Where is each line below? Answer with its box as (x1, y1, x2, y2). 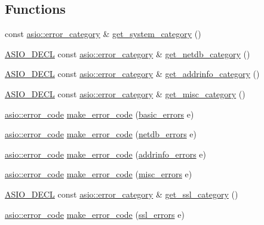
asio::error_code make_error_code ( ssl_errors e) (5, 208, 185, 220)
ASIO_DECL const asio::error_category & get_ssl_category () (5, 187, 238, 200)
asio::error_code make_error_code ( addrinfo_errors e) (5, 147, 206, 160)
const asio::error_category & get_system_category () (5, 27, 201, 40)
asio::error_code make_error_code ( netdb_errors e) (5, 128, 197, 140)
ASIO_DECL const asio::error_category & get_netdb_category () (5, 47, 250, 60)
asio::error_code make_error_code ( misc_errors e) (5, 168, 192, 180)
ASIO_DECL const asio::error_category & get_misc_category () (5, 87, 245, 100)
